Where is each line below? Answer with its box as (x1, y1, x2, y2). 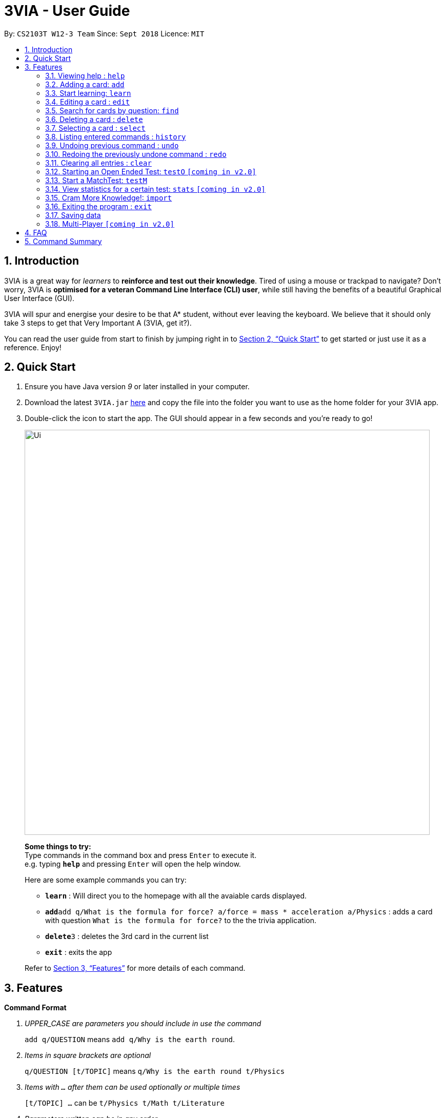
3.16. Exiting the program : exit (45, 202, 152, 211)
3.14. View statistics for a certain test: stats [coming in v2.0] (45, 184, 266, 193)
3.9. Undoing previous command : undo (45, 141, 179, 150)
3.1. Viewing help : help (45, 71, 125, 80)
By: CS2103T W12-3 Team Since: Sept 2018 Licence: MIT (4, 29, 205, 38)
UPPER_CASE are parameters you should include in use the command (25, 1019, 261, 1028)
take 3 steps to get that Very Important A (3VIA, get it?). (4, 318, 192, 327)
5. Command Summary (25, 236, 102, 246)
